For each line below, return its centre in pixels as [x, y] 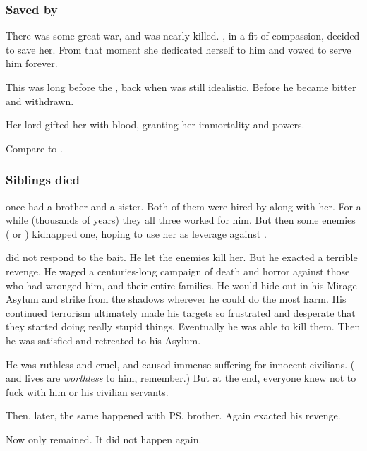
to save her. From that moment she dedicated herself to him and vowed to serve [179, 49]
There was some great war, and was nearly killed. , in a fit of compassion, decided [183, 36]
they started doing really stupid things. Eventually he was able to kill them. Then [183, 326]
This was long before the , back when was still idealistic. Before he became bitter [181, 87]
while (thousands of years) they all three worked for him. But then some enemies [181, 220]
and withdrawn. [40, 101]
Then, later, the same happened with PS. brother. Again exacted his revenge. [173, 415]
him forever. [32, 63]
